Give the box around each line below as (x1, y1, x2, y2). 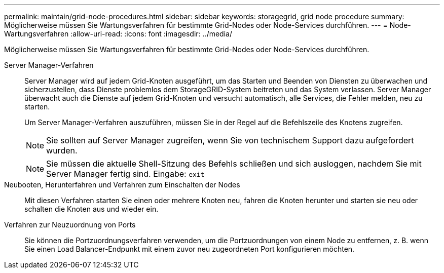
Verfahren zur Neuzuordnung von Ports (4, 220, 136, 229)
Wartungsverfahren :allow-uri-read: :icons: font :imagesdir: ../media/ (4, 29, 232, 38)
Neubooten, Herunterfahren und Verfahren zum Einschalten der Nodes (4, 180, 240, 189)
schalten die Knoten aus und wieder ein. (24, 205, 159, 213)
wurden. (46, 145, 78, 155)
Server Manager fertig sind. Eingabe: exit (46, 169, 205, 179)
